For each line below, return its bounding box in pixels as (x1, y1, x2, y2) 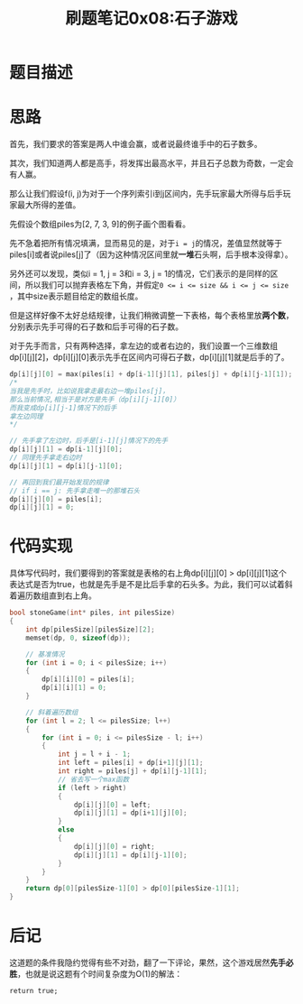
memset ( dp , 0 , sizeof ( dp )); (25, 633, 131, 642)
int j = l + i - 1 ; (57, 750, 131, 759)
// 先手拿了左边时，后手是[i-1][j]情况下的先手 (9, 437, 169, 446)
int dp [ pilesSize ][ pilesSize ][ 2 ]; (25, 624, 155, 634)
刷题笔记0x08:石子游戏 (65, 8, 238, 29)
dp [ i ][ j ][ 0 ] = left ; (73, 800, 151, 809)
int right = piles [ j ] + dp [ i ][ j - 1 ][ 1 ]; (57, 767, 207, 776)
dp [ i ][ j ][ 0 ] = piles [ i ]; (9, 494, 103, 503)
